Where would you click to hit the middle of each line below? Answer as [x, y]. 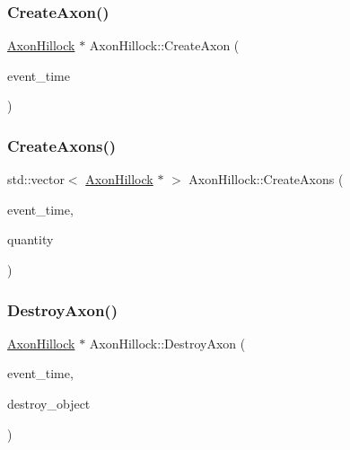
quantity [31, 239]
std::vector [36, 179]
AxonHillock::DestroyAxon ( [167, 343]
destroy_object [49, 403]
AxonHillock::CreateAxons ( [266, 179]
